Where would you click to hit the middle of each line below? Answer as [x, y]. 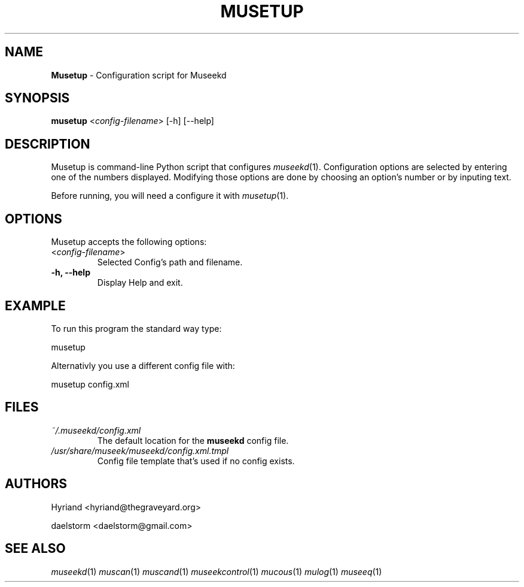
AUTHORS [36, 484]
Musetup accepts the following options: [129, 242]
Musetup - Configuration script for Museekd [139, 75]
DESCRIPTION [48, 144]
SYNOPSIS [37, 98]
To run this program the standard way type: [136, 328]
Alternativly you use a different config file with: [143, 365]
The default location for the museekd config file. [193, 440]
